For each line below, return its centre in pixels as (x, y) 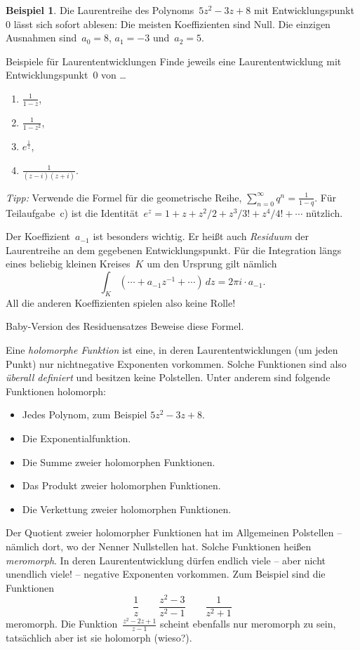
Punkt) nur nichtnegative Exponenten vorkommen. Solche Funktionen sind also (176, 363)
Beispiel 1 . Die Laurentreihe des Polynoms (100, 10)
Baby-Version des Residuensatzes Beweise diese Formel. (125, 326)
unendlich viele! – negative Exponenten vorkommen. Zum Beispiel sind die (166, 574)
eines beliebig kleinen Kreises (68, 264)
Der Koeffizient (38, 236)
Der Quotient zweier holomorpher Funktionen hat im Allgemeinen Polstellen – (174, 532)
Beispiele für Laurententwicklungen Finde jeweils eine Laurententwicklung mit (174, 61)
